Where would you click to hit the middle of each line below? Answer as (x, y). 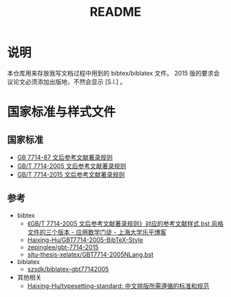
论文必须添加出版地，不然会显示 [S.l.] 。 (69, 81)
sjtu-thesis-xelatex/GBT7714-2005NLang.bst (90, 254)
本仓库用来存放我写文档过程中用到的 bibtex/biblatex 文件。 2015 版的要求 (111, 73)
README (115, 12)
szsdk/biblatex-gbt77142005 (68, 269)
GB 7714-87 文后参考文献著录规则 (65, 157)
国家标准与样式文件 (62, 112)
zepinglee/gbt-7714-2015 (63, 247)
